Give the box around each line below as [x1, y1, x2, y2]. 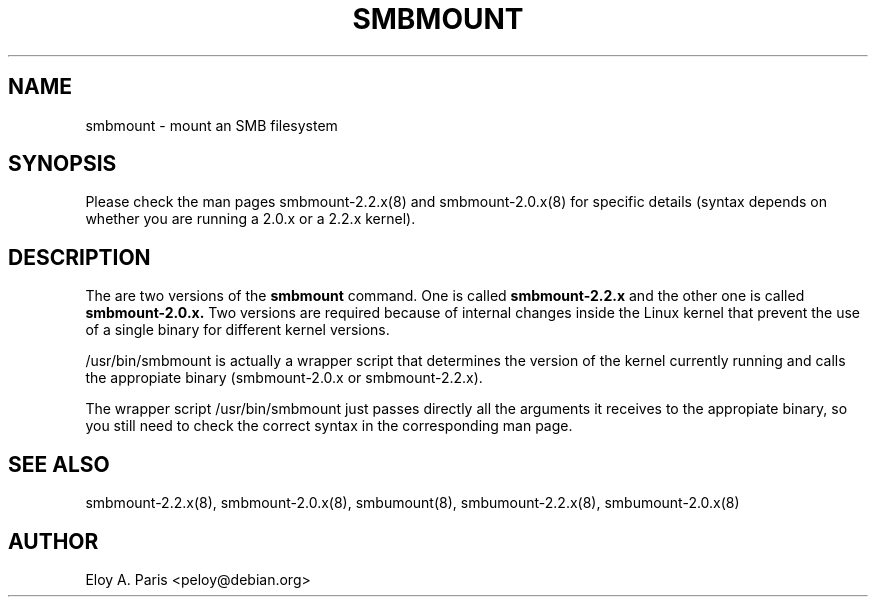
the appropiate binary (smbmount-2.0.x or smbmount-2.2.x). [85, 369, 483, 387]
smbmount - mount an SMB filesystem [85, 116, 338, 134]
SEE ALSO [8, 451, 110, 477]
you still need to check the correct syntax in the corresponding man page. [85, 417, 573, 435]
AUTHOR [8, 528, 99, 554]
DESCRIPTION [8, 244, 151, 270]
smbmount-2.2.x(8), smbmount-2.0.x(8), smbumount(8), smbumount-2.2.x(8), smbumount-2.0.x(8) [85, 494, 740, 512]
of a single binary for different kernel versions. [85, 321, 390, 339]
